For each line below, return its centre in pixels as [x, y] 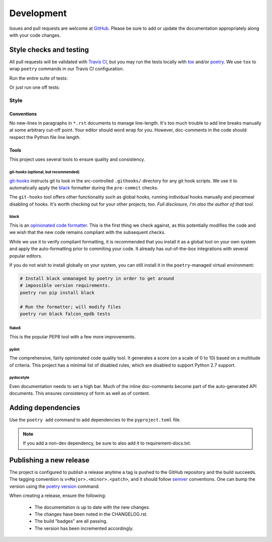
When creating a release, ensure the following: [58, 496]
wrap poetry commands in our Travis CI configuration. [67, 69]
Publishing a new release [49, 460]
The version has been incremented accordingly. [84, 528]
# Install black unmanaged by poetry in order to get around [97, 279]
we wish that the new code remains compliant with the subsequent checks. [87, 232]
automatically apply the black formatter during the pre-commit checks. [84, 187]
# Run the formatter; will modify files [70, 307]
